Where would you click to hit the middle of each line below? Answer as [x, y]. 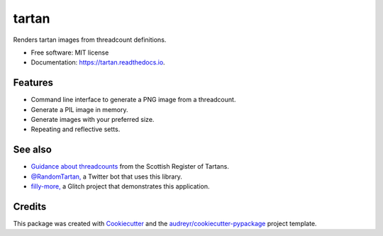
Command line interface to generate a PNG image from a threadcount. [133, 100]
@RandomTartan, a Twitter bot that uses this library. [106, 176]
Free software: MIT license [70, 52]
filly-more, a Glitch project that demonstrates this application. [120, 186]
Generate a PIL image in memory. [79, 109]
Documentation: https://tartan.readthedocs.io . [98, 62]
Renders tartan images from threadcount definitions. [90, 40]
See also [33, 150]
